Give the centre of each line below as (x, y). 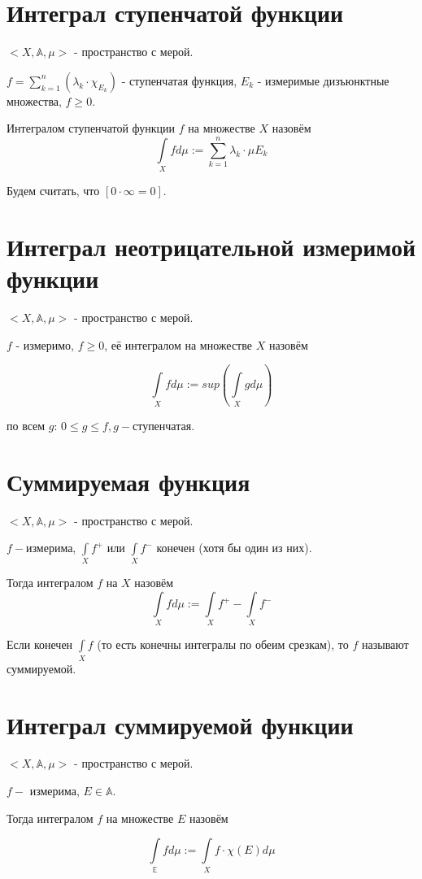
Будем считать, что (53, 191)
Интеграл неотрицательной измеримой (211, 246)
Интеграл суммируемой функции (180, 724)
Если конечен (40, 644)
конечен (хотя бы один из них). (234, 548)
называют (385, 644)
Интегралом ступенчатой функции (91, 128)
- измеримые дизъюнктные (323, 80)
